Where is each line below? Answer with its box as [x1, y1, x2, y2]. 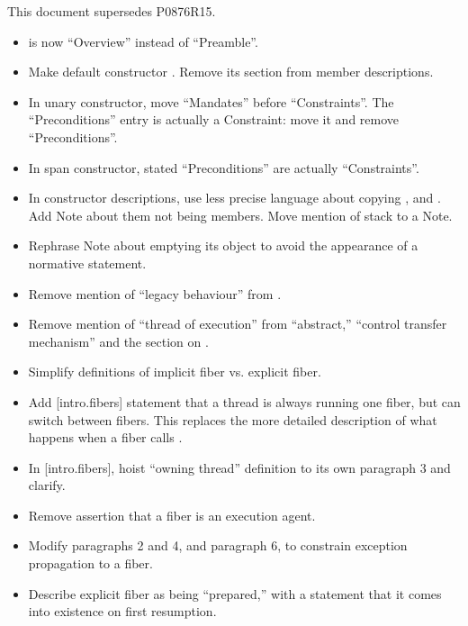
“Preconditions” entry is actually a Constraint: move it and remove [28, 110, 400, 129]
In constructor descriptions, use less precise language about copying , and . [28, 188, 441, 207]
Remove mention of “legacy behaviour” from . [28, 284, 282, 303]
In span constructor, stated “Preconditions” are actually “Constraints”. [28, 158, 419, 177]
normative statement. [28, 253, 147, 272]
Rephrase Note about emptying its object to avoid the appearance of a [28, 236, 418, 255]
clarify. [28, 476, 66, 494]
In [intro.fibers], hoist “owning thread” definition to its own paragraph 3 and [28, 458, 451, 476]
